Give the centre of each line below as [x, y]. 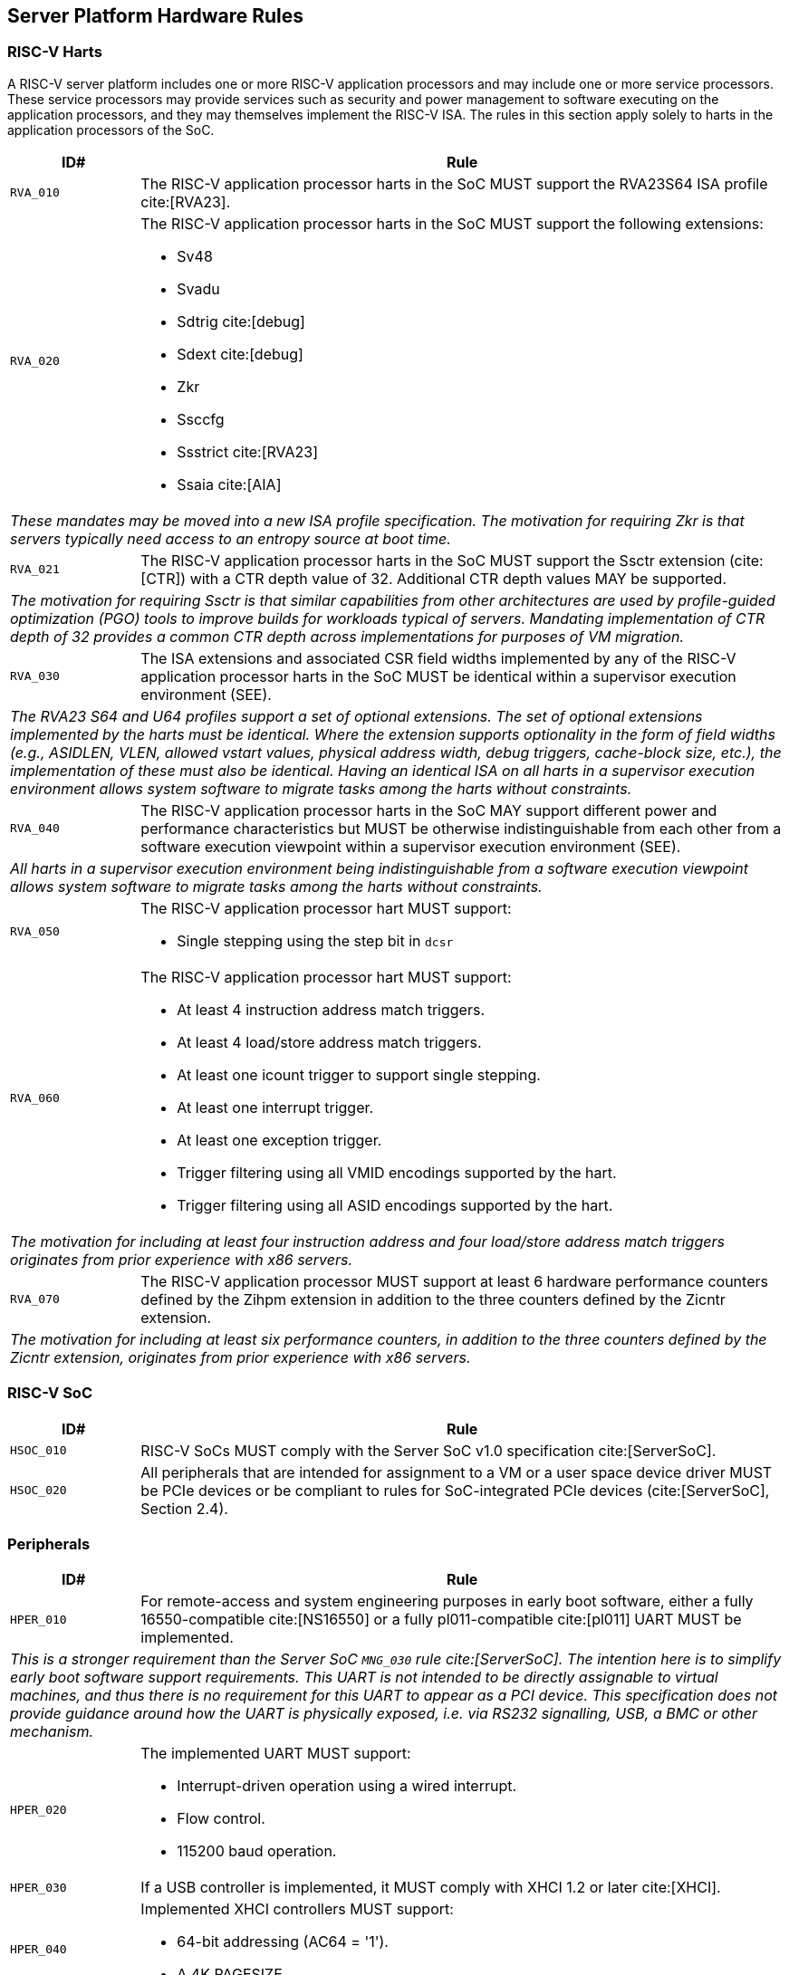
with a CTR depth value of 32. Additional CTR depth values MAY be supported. [458, 578]
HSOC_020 [38, 1491]
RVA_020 [35, 361]
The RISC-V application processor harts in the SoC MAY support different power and [429, 810]
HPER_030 [38, 1887]
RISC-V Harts [55, 52]
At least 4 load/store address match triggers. [329, 1042]
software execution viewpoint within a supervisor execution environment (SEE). [411, 846]
